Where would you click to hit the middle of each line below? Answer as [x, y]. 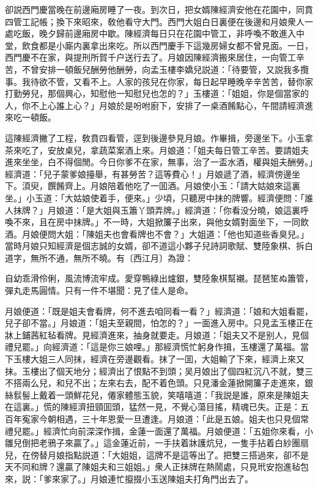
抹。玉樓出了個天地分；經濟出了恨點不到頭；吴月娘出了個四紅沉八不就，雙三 [159, 371]
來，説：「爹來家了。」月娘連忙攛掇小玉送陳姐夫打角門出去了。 [129, 478]
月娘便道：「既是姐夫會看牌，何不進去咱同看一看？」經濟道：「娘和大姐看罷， [159, 311]
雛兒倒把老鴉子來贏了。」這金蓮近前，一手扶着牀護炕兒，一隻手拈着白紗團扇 [157, 443]
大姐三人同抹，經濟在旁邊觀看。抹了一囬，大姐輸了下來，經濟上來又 [167, 359]
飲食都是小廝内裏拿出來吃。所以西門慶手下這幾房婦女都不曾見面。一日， [167, 45]
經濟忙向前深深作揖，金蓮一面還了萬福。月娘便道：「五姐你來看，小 [178, 431]
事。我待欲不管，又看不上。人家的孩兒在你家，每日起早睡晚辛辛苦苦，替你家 [159, 81]
